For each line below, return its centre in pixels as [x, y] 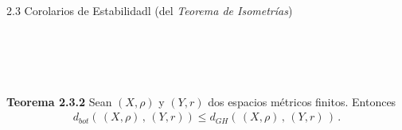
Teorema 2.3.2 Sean [59, 101]
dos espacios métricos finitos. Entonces [302, 101]
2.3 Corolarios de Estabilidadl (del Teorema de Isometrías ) [150, 10]
